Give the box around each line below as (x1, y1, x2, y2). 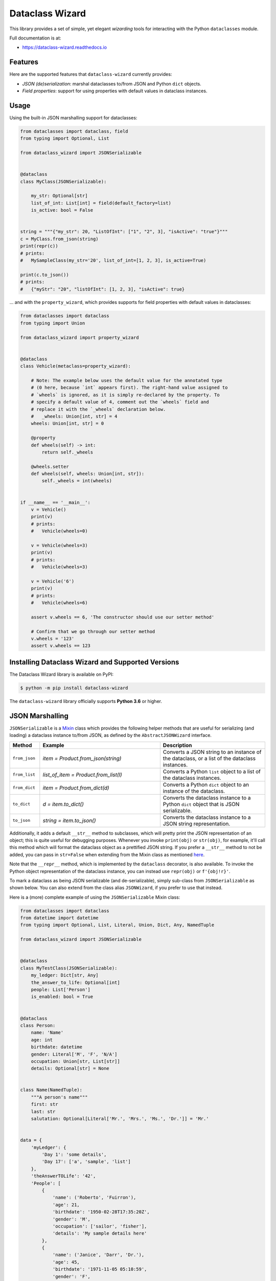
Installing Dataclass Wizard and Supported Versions (9, 657, 179, 666)
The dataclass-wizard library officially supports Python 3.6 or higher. (9, 698, 162, 704)
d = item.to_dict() (42, 800, 84, 808)
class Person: (20, 1022, 56, 1028)
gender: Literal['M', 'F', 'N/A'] (31, 1051, 118, 1057)
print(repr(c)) (20, 243, 58, 249)
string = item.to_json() (42, 817, 97, 824)
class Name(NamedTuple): (20, 1087, 83, 1093)
